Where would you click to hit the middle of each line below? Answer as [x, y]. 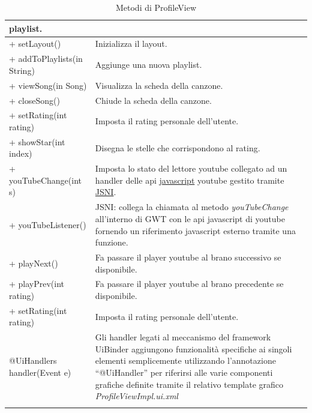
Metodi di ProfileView [156, 7]
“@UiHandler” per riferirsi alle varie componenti [184, 372]
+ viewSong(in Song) [48, 85]
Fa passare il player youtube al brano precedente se [189, 284]
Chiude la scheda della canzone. [153, 100]
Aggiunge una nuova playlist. [148, 65]
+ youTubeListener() [48, 224]
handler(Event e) [40, 372]
